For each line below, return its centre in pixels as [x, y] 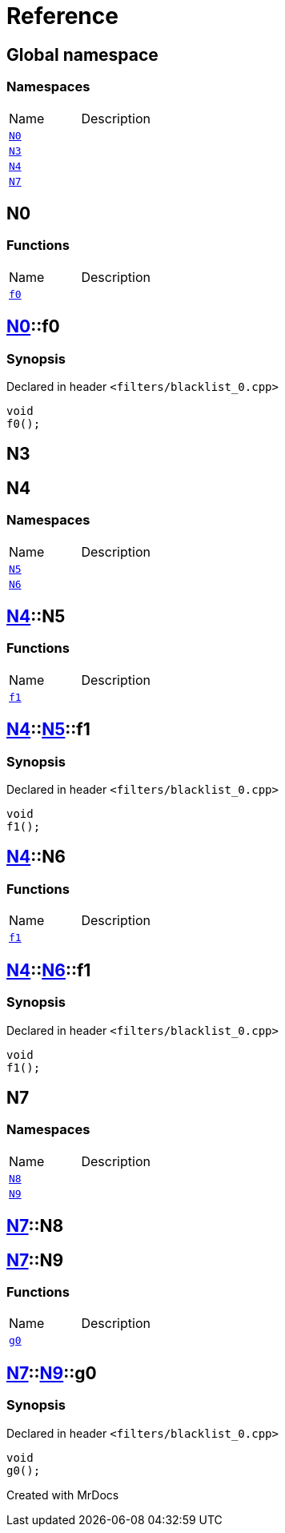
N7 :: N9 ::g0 [52, 1373]
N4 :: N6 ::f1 [49, 970]
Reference [62, 16]
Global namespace [82, 54]
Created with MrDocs [63, 1495]
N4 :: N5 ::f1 [48, 730]
